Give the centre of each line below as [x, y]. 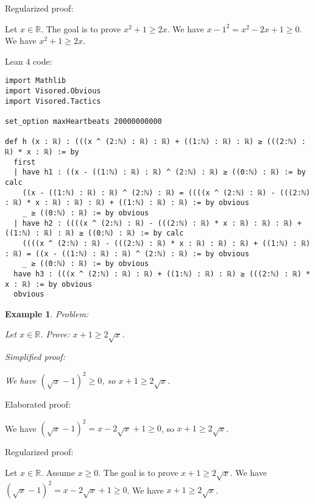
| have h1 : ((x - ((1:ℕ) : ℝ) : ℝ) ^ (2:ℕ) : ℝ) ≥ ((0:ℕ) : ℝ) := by [160, 172]
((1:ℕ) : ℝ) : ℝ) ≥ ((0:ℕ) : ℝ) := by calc [94, 233]
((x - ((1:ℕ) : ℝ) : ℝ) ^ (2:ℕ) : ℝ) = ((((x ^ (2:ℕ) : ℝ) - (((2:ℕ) [166, 193]
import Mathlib [36, 81]
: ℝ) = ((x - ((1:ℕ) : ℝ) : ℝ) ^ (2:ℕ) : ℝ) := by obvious [127, 254]
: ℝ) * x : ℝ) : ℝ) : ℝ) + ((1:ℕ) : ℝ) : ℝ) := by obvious [127, 203]
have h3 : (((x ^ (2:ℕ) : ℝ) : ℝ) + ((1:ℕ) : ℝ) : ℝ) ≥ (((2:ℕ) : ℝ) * [162, 274]
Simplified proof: [35, 357]
